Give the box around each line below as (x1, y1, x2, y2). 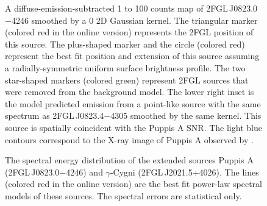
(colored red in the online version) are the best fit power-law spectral (5, 177, 263, 190)
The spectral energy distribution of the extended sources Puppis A (5, 154, 254, 166)
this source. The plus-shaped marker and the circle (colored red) (5, 37, 245, 50)
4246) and (66, 165, 103, 178)
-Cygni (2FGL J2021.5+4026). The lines (110, 165, 259, 178)
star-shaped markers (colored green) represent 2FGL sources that (5, 73, 249, 86)
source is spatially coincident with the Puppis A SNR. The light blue (5, 121, 262, 133)
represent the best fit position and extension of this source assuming (5, 49, 260, 62)
